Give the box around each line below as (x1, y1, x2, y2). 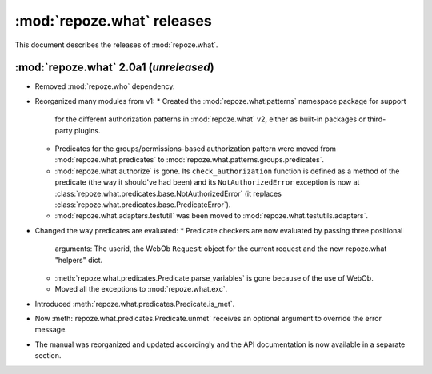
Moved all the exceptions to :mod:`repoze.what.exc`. (54, 284, 228, 294)
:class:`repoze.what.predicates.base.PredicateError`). (54, 200, 231, 209)
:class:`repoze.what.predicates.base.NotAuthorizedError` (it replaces (54, 189, 282, 198)
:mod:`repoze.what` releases (14, 12, 212, 30)
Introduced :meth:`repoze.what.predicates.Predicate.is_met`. (34, 299, 235, 308)
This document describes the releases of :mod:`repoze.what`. (14, 40, 218, 50)
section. (34, 351, 62, 360)
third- (367, 114, 386, 124)
